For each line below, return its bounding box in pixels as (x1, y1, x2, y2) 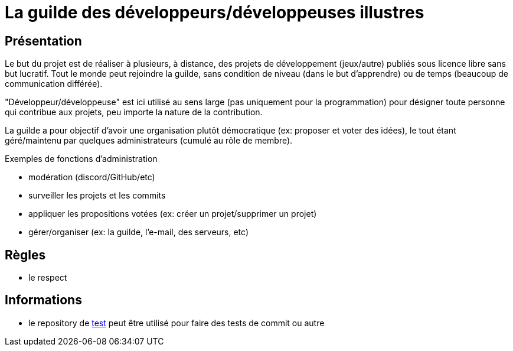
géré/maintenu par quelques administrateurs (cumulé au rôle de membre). (5, 135, 293, 146)
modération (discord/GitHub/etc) (28, 172, 155, 183)
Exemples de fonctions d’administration (5, 154, 158, 164)
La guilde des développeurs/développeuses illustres (5, 2, 424, 22)
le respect (28, 272, 67, 283)
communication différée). (5, 79, 103, 89)
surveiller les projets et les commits (28, 190, 166, 201)
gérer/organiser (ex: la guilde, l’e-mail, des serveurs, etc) (28, 227, 249, 238)
